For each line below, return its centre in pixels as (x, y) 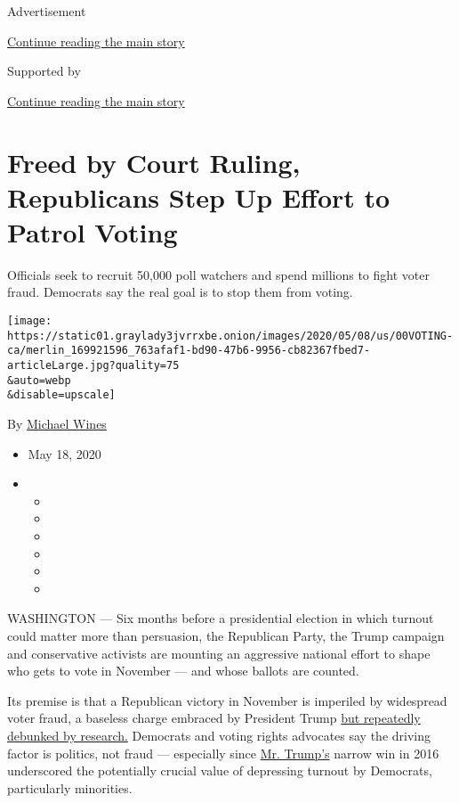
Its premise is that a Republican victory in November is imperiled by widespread (227, 700)
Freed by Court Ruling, (154, 162)
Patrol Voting (93, 231)
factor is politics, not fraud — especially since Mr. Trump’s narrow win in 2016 (223, 753)
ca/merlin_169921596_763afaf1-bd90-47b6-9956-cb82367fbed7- (189, 351)
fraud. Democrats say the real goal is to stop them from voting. (180, 292)
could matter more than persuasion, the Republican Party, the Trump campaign (226, 635)
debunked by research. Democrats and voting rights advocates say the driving (219, 735)
